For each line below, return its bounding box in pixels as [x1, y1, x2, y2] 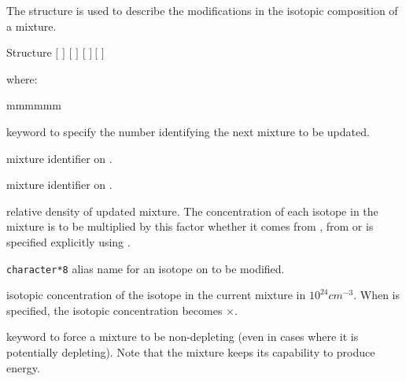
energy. [6, 359, 40, 375]
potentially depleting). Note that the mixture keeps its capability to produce [6, 343, 375, 360]
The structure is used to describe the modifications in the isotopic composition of [6, 2, 398, 18]
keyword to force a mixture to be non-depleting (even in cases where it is [6, 328, 359, 345]
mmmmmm [6, 97, 61, 113]
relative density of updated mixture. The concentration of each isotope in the [6, 202, 378, 219]
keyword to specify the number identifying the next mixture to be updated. [6, 123, 370, 139]
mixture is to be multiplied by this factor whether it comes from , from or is [6, 218, 374, 235]
